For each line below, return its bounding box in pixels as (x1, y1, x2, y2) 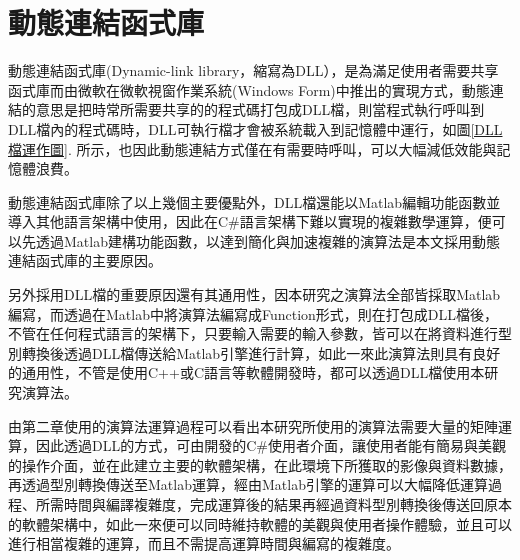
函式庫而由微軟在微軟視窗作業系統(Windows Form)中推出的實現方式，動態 (8, 79, 490, 100)
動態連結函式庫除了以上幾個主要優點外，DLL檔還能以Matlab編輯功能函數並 (8, 191, 501, 212)
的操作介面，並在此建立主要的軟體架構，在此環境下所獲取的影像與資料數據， (8, 454, 512, 475)
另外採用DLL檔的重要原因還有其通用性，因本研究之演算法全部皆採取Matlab (8, 284, 501, 305)
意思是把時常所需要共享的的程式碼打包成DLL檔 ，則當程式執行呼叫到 (35, 99, 485, 120)
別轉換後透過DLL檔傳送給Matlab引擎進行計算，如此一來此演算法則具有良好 (8, 342, 501, 363)
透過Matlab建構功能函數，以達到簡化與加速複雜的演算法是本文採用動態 (35, 230, 500, 251)
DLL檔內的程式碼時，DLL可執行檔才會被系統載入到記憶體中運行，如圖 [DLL (8, 118, 503, 139)
